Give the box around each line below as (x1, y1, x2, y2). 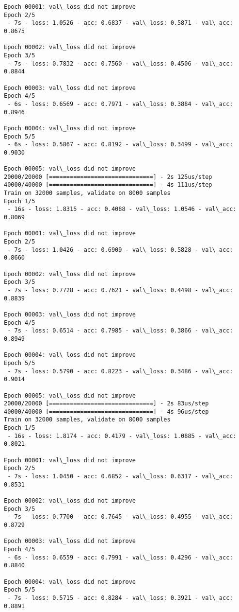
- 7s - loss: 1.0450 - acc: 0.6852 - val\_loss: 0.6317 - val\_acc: (7, 473, 233, 480)
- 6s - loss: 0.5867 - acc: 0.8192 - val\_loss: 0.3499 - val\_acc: (7, 141, 233, 148)
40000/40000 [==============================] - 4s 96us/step (4, 408, 209, 415)
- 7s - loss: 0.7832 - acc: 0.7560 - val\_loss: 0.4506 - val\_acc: (7, 60, 233, 67)
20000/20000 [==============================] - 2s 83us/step (4, 400, 209, 407)
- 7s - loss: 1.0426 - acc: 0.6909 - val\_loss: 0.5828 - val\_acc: (7, 246, 233, 253)
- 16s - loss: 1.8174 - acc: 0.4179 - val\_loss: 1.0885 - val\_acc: (7, 432, 237, 439)
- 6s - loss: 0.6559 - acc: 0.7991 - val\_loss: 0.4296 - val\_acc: (7, 554, 233, 561)
